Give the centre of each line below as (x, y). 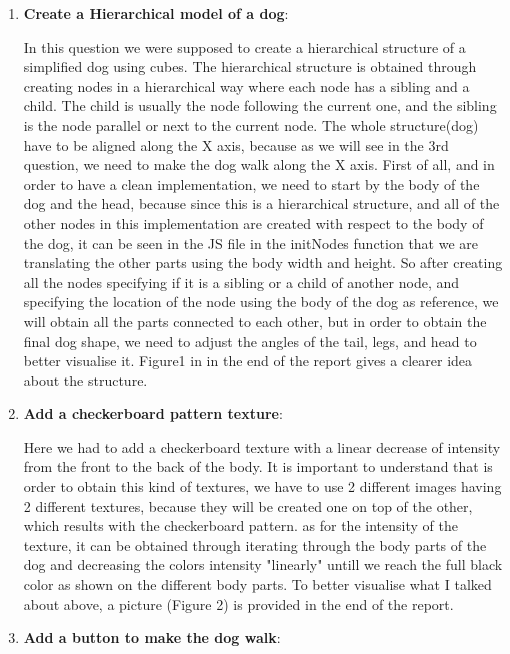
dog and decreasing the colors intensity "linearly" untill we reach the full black (263, 564)
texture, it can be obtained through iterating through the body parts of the (255, 544)
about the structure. (85, 379)
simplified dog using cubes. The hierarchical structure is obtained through (250, 66)
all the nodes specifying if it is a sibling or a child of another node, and (241, 281)
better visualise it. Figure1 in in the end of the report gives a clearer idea (248, 360)
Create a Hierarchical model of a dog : (156, 13)
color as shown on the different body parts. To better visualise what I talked (257, 584)
